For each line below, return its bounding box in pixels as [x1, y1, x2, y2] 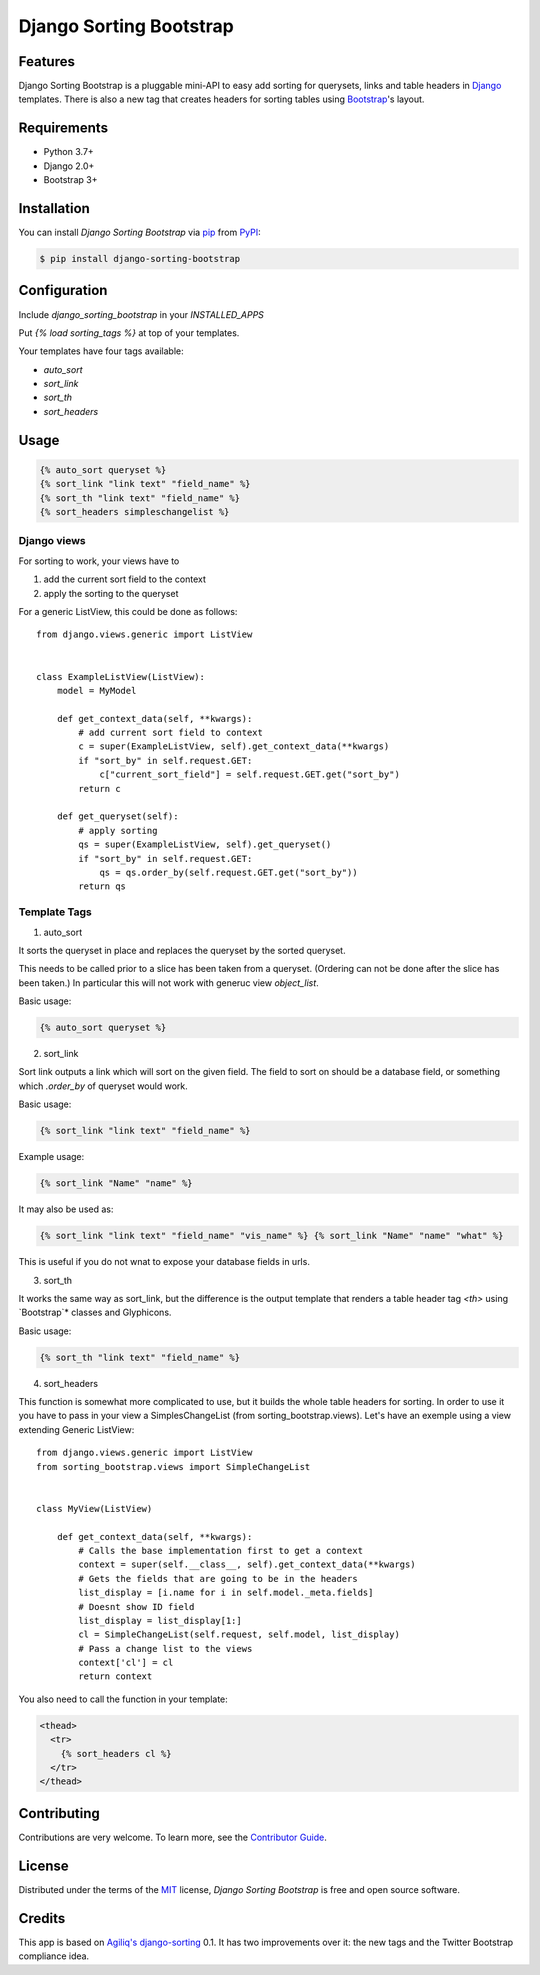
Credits [18, 1910, 66, 1927]
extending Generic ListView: [18, 1423, 135, 1435]
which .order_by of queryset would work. [18, 1080, 189, 1092]
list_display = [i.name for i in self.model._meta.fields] [78, 1587, 374, 1599]
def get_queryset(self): [56, 811, 179, 822]
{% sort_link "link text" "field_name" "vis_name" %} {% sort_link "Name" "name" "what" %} [39, 1230, 504, 1242]
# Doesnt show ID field [78, 1601, 195, 1612]
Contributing [18, 1805, 100, 1822]
